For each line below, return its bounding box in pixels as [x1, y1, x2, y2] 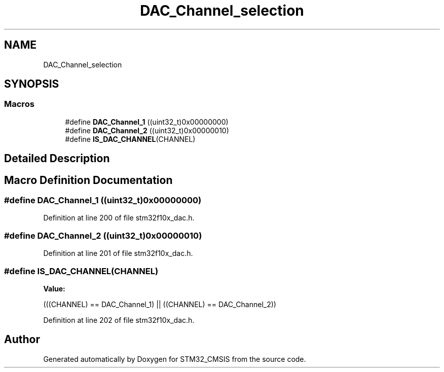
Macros [4, 99, 34, 109]
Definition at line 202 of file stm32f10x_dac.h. [43, 315, 195, 324]
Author [4, 333, 40, 346]
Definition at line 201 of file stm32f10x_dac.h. [43, 249, 193, 258]
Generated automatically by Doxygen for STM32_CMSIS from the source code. [43, 354, 306, 363]
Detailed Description [4, 152, 110, 165]
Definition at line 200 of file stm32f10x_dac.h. [43, 213, 195, 222]
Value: [43, 284, 65, 293]
